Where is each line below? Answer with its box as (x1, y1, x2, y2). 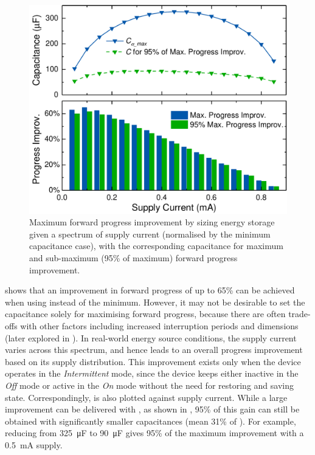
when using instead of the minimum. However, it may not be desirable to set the (5, 295, 305, 308)
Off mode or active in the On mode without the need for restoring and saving (5, 378, 294, 391)
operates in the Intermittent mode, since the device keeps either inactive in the (5, 367, 299, 380)
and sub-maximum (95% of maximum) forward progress (29, 251, 238, 264)
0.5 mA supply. (5, 438, 63, 451)
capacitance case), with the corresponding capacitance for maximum (29, 239, 283, 252)
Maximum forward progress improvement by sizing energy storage (29, 216, 275, 228)
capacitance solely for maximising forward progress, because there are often (5, 307, 286, 320)
